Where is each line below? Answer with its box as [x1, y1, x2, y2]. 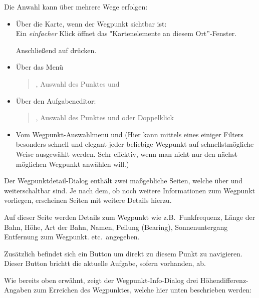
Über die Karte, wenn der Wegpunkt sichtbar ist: [16, 18, 167, 29]
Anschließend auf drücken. [16, 45, 97, 55]
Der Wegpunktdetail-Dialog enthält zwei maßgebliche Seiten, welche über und [4, 175, 243, 186]
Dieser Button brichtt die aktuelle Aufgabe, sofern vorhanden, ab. [4, 258, 206, 268]
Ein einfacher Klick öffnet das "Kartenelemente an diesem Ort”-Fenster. [16, 28, 237, 39]
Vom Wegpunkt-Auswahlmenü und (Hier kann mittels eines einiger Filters [16, 129, 243, 139]
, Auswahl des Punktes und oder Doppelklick [36, 112, 174, 123]
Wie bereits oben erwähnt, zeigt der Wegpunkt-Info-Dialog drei [4, 274, 198, 285]
